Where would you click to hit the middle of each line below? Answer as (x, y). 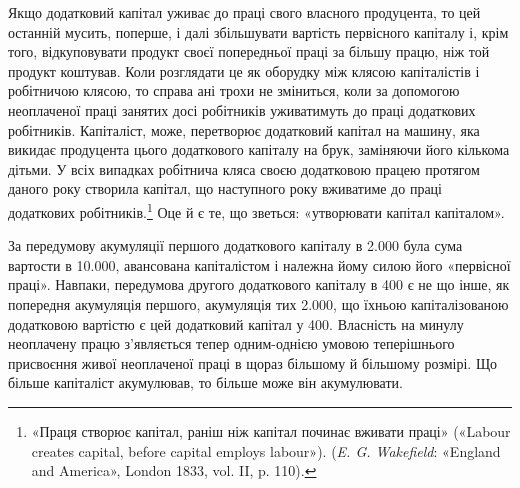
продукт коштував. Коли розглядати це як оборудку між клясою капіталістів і (244, 70)
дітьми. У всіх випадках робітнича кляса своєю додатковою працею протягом (244, 168)
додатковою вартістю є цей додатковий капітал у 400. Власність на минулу (236, 323)
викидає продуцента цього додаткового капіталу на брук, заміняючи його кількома (259, 149)
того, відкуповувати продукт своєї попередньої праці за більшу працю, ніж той (249, 51)
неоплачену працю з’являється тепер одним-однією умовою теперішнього (231, 343)
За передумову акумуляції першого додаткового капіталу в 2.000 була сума (235, 245)
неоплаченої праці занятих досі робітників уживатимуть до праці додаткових (242, 109)
